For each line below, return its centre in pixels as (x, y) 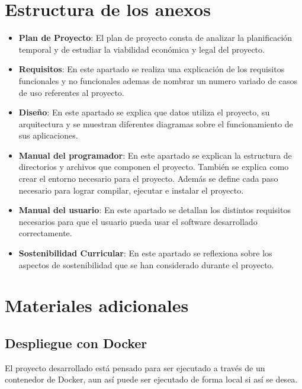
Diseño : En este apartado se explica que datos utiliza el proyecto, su (144, 112)
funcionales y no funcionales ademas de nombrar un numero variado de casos (158, 80)
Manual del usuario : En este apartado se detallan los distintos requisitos (155, 210)
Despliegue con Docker (76, 343)
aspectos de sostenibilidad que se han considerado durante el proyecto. (146, 264)
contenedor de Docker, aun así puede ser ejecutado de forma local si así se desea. (151, 379)
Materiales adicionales (97, 305)
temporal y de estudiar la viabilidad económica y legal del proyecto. (142, 49)
